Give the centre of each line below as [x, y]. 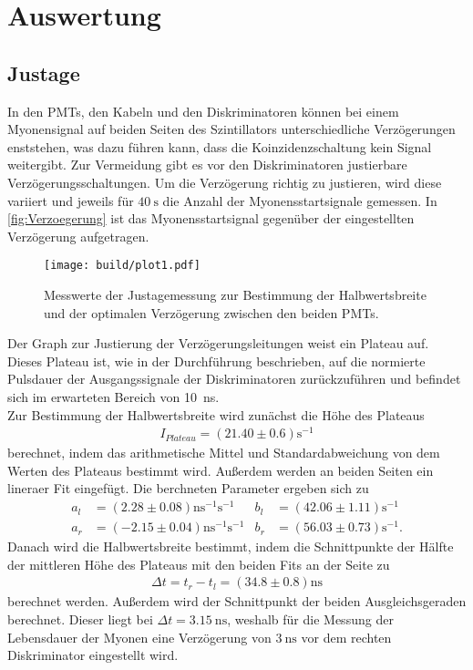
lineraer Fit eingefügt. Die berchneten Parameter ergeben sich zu [188, 488]
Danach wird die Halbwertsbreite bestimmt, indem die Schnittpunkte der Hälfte [231, 546]
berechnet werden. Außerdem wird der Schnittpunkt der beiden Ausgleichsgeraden [237, 601]
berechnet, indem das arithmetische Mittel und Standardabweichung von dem [224, 453]
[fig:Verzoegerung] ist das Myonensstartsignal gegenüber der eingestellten [211, 218]
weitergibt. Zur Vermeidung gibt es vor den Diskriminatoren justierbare [207, 165]
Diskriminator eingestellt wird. [93, 655]
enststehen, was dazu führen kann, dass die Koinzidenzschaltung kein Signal [220, 146]
